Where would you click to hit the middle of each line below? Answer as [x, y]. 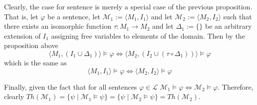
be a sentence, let [74, 16]
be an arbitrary [228, 26]
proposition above [31, 45]
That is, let [21, 16]
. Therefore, [236, 86]
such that [238, 16]
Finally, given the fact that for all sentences [71, 86]
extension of [22, 35]
